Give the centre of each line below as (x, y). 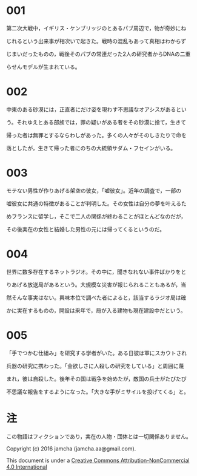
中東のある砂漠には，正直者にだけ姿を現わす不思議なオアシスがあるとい (96, 109)
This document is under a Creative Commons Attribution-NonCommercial (98, 460)
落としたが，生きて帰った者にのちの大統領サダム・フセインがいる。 (91, 148)
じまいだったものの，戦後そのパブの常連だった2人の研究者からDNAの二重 (98, 54)
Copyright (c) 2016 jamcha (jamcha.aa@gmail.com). (71, 448)
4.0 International (27, 467)
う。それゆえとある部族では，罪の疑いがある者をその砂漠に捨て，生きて (96, 122)
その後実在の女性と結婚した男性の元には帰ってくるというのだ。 (86, 229)
